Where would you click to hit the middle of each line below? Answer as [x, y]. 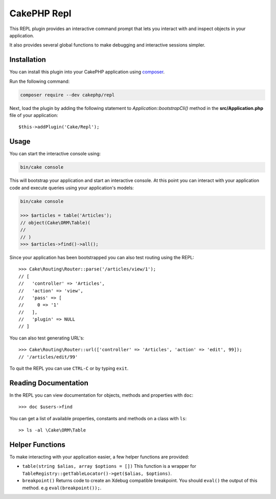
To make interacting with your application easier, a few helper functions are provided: [99, 457]
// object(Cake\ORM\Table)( [55, 223]
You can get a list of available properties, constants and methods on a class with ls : [98, 418]
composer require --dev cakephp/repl [67, 95]
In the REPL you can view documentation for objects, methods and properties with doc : [101, 395]
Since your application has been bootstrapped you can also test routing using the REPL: [102, 257]
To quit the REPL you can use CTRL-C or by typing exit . [69, 369]
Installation [28, 60]
